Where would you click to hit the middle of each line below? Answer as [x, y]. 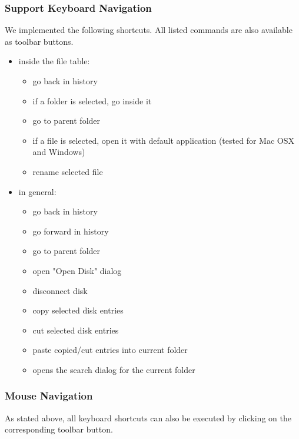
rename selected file [68, 171]
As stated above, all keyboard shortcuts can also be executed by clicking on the [148, 417]
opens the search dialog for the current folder [114, 369]
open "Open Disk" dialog [77, 270]
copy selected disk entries [78, 310]
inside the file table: [54, 61]
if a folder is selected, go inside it [92, 100]
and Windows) [59, 152]
